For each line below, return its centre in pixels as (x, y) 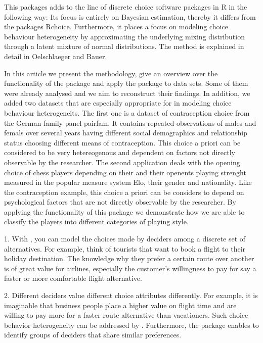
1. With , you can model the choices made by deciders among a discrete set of (125, 239)
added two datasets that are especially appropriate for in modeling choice (118, 103)
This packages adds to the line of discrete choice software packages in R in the (126, 7)
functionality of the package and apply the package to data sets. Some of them (126, 83)
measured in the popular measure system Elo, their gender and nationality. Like (128, 182)
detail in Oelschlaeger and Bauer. (56, 56)
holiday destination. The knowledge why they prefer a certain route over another (129, 258)
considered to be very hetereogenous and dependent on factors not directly (120, 152)
